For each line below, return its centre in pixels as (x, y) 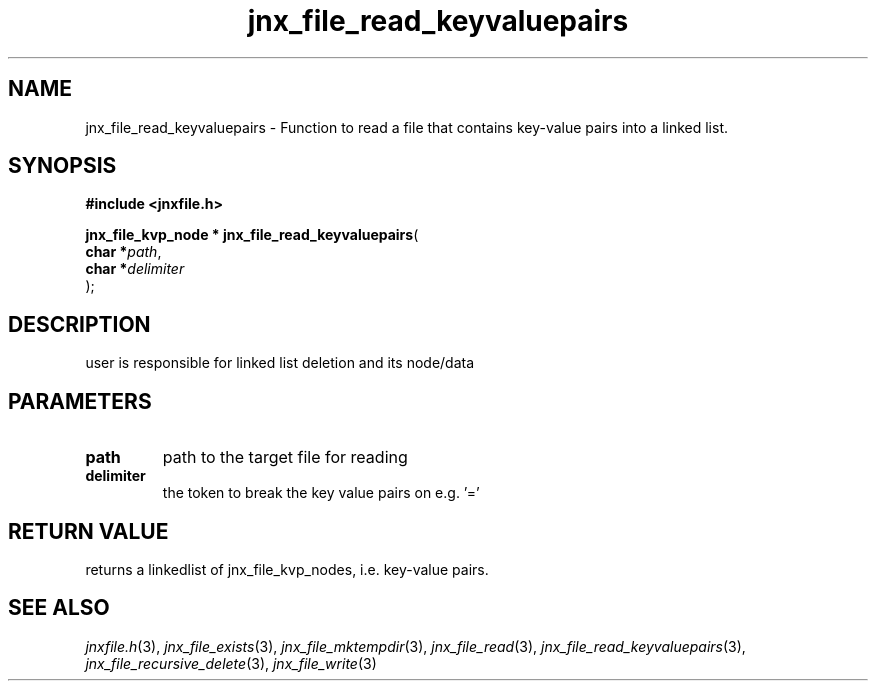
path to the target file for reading (285, 457)
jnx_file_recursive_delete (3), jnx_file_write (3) (231, 663)
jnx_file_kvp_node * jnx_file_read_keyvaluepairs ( (252, 235)
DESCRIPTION (79, 324)
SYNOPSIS (62, 166)
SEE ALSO (59, 608)
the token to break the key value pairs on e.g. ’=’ (321, 493)
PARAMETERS (80, 401)
